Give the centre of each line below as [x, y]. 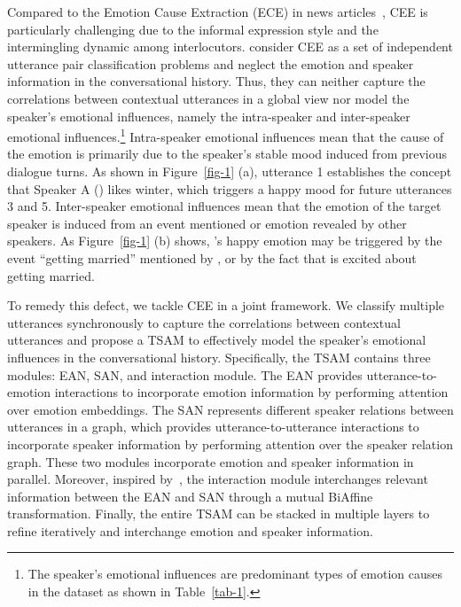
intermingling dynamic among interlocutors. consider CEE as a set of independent [230, 47]
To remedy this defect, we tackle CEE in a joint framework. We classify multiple [226, 305]
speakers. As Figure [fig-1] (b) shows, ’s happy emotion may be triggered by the [225, 241]
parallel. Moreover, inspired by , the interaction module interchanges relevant [218, 479]
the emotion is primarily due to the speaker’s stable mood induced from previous [227, 154]
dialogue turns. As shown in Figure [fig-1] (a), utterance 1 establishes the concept [230, 171]
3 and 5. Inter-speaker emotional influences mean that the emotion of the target [224, 206]
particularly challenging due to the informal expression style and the [193, 29]
